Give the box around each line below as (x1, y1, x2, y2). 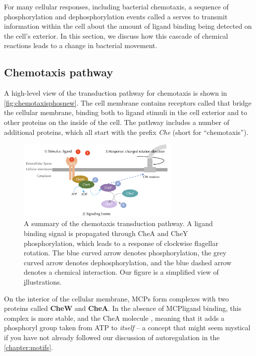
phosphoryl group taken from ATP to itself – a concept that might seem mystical (4, 322, 251, 333)
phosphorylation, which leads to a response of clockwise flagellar (24, 237, 218, 248)
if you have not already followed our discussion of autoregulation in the (4, 332, 220, 342)
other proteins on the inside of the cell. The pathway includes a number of (4, 117, 229, 127)
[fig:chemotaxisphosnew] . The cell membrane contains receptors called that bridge (4, 97, 252, 108)
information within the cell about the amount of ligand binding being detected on (4, 21, 252, 31)
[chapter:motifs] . (4, 342, 53, 352)
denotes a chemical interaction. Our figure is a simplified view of (24, 267, 219, 277)
